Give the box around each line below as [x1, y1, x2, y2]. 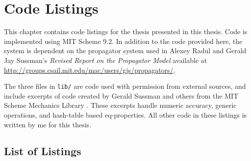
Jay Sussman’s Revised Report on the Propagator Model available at [4, 55, 207, 65]
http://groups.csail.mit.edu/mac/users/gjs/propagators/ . [4, 64, 176, 75]
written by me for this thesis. [4, 119, 92, 129]
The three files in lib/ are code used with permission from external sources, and [4, 81, 246, 91]
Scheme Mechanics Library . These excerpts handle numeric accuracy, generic [4, 100, 237, 110]
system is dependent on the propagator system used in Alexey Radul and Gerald [4, 45, 247, 56]
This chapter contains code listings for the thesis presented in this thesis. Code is [4, 26, 248, 37]
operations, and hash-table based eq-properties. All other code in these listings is [4, 109, 247, 120]
